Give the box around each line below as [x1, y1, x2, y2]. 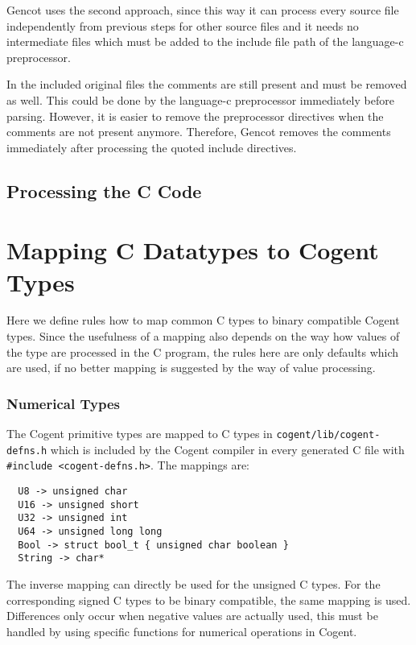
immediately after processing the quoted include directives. [6, 139, 297, 155]
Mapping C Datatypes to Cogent [6, 234, 379, 267]
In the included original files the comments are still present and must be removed [6, 76, 407, 93]
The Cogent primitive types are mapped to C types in [6, 425, 273, 442]
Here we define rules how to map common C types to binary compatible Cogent [6, 312, 400, 329]
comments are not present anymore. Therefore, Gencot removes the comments [6, 123, 391, 140]
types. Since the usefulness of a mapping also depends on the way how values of [6, 328, 400, 345]
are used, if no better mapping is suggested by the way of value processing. [6, 359, 376, 376]
